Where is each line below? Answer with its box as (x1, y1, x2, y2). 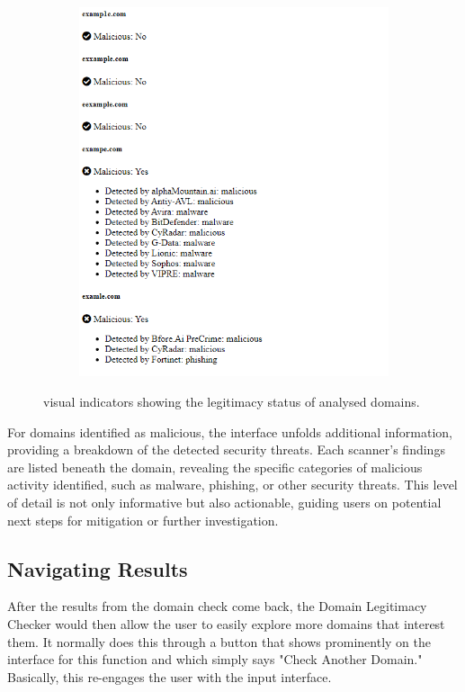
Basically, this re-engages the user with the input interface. (7, 667, 332, 686)
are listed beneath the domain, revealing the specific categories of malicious (7, 457, 423, 476)
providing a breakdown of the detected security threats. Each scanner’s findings (7, 440, 445, 459)
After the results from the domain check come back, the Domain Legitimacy (7, 597, 427, 616)
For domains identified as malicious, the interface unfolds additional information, (7, 422, 452, 441)
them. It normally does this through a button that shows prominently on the (7, 632, 432, 651)
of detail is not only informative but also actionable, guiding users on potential (7, 493, 442, 512)
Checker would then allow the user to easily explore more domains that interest (7, 615, 445, 634)
